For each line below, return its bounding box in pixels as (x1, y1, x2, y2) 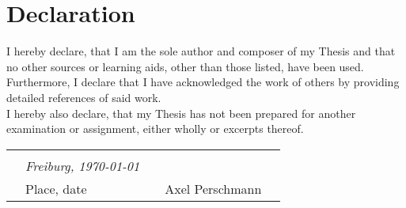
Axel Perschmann (165, 179, 262, 198)
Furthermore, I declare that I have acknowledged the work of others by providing (6, 74, 400, 90)
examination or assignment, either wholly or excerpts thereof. (6, 120, 304, 137)
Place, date (25, 179, 87, 198)
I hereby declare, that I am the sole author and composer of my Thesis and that (6, 43, 396, 59)
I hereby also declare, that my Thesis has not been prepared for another (6, 104, 356, 121)
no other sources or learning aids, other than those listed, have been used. (6, 58, 364, 74)
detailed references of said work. (6, 89, 161, 105)
